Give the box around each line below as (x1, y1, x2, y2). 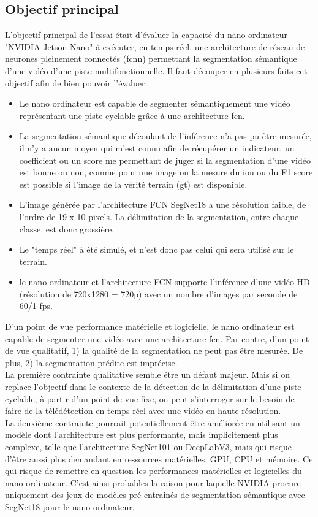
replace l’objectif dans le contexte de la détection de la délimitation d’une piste (5, 380, 301, 393)
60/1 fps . (19, 299, 53, 312)
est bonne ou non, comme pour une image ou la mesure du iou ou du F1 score (19, 166, 313, 178)
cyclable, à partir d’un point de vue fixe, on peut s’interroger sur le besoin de (5, 392, 295, 405)
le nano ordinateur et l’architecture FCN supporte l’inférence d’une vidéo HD (19, 275, 310, 288)
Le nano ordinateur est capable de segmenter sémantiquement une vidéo (19, 97, 290, 110)
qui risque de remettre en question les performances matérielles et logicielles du (5, 464, 302, 477)
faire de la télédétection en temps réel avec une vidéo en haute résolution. (5, 404, 281, 417)
